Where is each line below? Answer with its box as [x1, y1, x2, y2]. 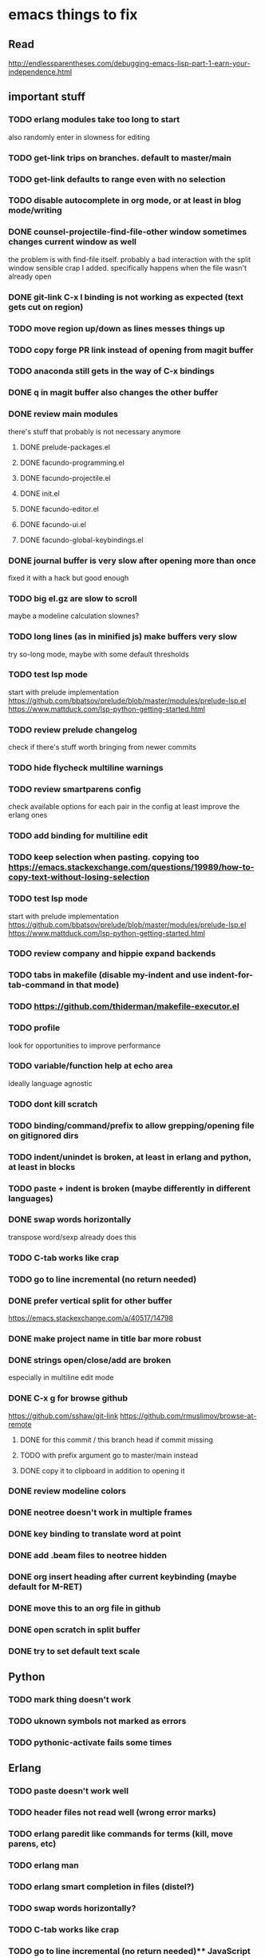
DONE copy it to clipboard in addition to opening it [19, 1465, 185, 1475]
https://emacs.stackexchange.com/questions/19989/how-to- [8, 862, 255, 873]
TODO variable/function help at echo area [8, 1060, 173, 1072]
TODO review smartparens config [8, 783, 141, 795]
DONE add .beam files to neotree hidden [8, 1550, 168, 1561]
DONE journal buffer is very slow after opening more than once [8, 555, 257, 566]
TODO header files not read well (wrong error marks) [8, 1807, 217, 1818]
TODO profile [8, 1022, 61, 1033]
